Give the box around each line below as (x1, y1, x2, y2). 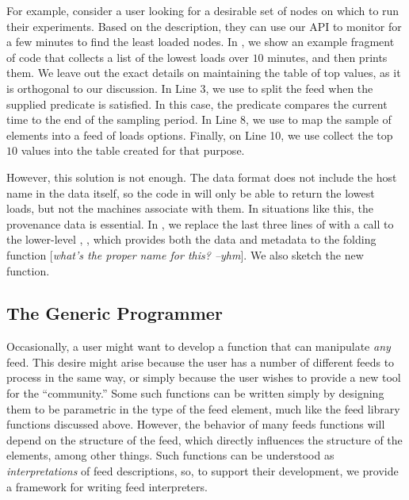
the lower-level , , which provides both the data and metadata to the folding (6, 231, 377, 248)
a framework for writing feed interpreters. (6, 478, 208, 494)
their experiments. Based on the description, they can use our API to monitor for (6, 17, 402, 34)
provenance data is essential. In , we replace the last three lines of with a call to (6, 215, 394, 232)
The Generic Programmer (6, 301, 223, 325)
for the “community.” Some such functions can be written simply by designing (6, 385, 384, 402)
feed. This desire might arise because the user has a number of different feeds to (6, 353, 395, 370)
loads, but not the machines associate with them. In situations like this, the (6, 200, 373, 217)
